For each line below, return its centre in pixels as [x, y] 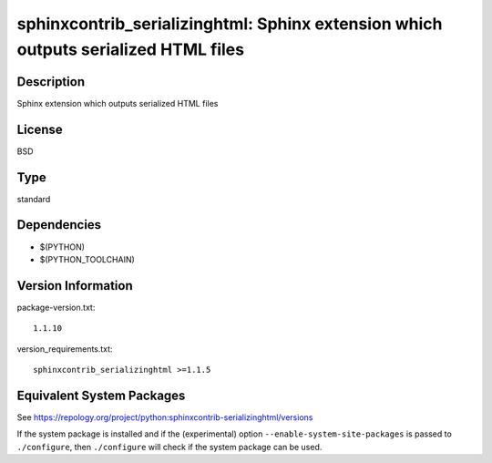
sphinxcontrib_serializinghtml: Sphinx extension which [230, 24]
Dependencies [59, 225]
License [40, 129]
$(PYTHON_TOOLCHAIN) [87, 259]
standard [34, 199]
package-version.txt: [56, 307]
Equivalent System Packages [101, 395]
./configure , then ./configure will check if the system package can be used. [169, 447]
